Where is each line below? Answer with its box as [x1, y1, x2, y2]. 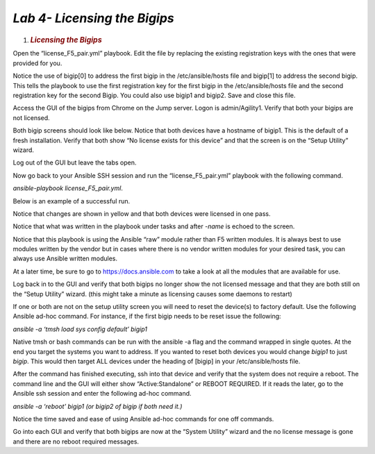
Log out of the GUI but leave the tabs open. [12, 158, 137, 167]
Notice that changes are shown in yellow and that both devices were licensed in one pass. [12, 209, 271, 218]
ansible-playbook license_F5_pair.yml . [12, 184, 123, 192]
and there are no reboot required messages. [12, 437, 139, 446]
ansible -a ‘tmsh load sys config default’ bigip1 [12, 325, 147, 333]
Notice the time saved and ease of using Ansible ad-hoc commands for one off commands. [12, 414, 274, 423]
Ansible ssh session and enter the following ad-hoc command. [12, 389, 192, 398]
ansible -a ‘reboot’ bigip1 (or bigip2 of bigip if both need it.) [12, 402, 183, 410]
